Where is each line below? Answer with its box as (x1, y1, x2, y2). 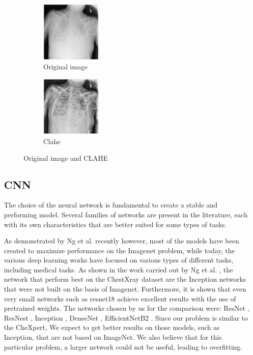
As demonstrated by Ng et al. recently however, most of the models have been (4, 236, 239, 246)
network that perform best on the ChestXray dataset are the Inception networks (4, 274, 246, 284)
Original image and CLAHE (24, 152, 108, 163)
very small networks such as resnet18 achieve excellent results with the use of (4, 293, 236, 303)
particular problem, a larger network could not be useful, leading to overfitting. (4, 341, 242, 352)
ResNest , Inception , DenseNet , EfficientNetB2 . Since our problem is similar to (4, 312, 248, 323)
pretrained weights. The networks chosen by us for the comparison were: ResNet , (4, 303, 250, 313)
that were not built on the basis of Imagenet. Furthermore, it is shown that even (4, 284, 246, 294)
